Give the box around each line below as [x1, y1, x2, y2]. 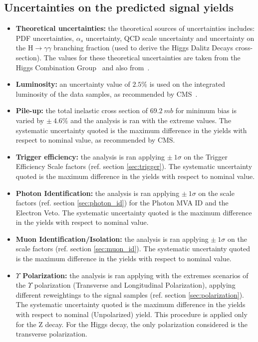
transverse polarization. [15, 329, 87, 339]
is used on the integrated [149, 79, 226, 89]
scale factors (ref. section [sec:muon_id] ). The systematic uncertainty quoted [15, 243, 250, 254]
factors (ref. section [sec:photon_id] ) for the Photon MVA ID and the [15, 197, 229, 208]
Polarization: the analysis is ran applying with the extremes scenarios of [22, 270, 249, 280]
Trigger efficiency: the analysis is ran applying [15, 151, 165, 162]
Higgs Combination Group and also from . [15, 62, 150, 72]
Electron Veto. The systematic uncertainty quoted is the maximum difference [15, 207, 252, 217]
